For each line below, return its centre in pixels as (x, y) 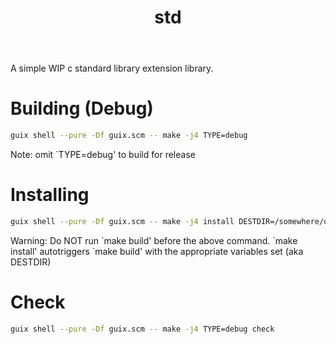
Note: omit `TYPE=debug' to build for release (103, 154)
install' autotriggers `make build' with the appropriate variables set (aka (157, 251)
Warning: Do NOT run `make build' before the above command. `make (154, 240)
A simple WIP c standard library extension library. (112, 68)
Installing (50, 195)
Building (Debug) (82, 108)
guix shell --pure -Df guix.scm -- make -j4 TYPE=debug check (142, 329)
